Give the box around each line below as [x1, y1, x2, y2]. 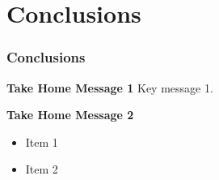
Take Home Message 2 [6, 106, 134, 123]
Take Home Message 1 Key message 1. [6, 79, 213, 96]
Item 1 [25, 133, 58, 150]
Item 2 [25, 161, 58, 178]
